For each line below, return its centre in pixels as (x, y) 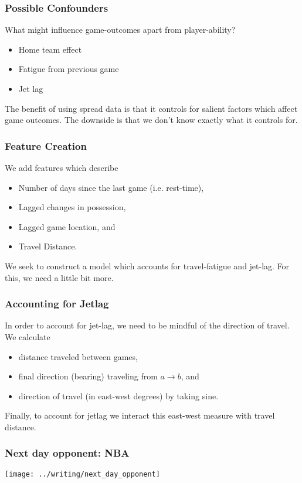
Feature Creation (46, 145)
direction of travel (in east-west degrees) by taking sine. (118, 395)
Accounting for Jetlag (57, 304)
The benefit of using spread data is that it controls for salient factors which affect (151, 108)
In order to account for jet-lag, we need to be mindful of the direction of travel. (147, 325)
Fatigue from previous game (69, 69)
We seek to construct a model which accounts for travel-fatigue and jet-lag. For (147, 266)
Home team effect (50, 49)
